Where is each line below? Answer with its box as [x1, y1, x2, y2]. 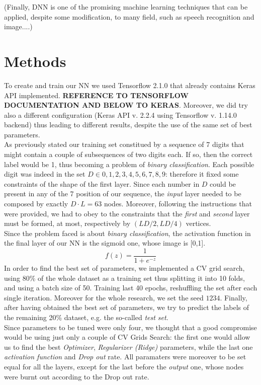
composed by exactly [4, 198, 68, 209]
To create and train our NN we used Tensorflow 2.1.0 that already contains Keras [4, 80, 255, 90]
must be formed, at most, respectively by [4, 218, 131, 228]
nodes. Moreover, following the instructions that [104, 198, 252, 209]
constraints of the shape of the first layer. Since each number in [4, 178, 200, 189]
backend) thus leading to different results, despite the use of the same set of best [4, 119, 252, 130]
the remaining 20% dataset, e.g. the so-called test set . [4, 312, 168, 323]
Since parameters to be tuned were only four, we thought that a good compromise [4, 322, 257, 332]
